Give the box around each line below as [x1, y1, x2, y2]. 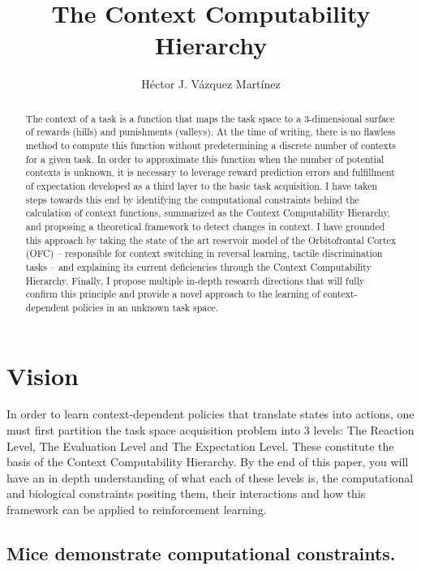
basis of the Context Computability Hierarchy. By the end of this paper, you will [6, 453, 409, 470]
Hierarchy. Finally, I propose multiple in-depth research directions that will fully [25, 273, 365, 287]
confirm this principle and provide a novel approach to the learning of [25, 287, 320, 301]
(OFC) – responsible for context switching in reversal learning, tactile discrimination [25, 246, 383, 260]
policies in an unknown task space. [72, 300, 219, 314]
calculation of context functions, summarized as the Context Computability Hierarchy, [25, 206, 390, 220]
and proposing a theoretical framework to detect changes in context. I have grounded [25, 219, 385, 233]
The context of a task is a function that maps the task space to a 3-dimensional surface [25, 111, 395, 125]
